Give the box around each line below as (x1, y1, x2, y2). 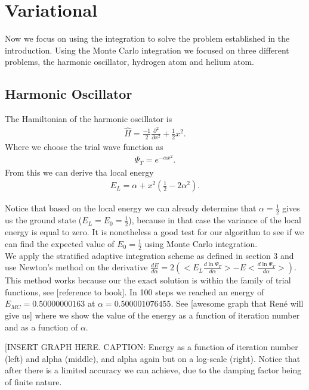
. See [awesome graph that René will (171, 297, 304, 310)
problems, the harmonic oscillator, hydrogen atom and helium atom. (5, 55, 254, 68)
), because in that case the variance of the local (128, 214, 301, 226)
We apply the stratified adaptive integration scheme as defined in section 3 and (5, 249, 294, 261)
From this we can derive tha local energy (5, 166, 154, 178)
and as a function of (5, 320, 78, 333)
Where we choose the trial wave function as (5, 141, 163, 153)
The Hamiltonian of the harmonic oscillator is (5, 113, 172, 125)
